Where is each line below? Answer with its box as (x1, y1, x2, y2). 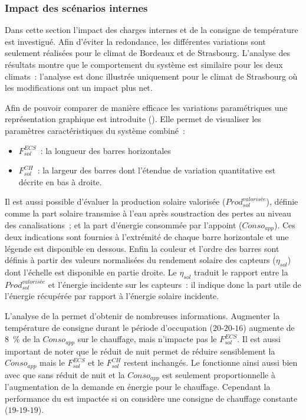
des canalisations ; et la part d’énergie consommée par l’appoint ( (5, 218, 242, 231)
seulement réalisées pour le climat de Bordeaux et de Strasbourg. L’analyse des (5, 47, 291, 59)
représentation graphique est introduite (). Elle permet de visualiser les (5, 113, 261, 125)
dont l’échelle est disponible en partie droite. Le (5, 265, 177, 278)
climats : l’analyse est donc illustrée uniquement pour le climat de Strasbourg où (5, 70, 298, 82)
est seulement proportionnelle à (162, 368, 275, 380)
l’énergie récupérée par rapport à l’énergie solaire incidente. (5, 290, 219, 302)
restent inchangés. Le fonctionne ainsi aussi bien (124, 356, 298, 369)
